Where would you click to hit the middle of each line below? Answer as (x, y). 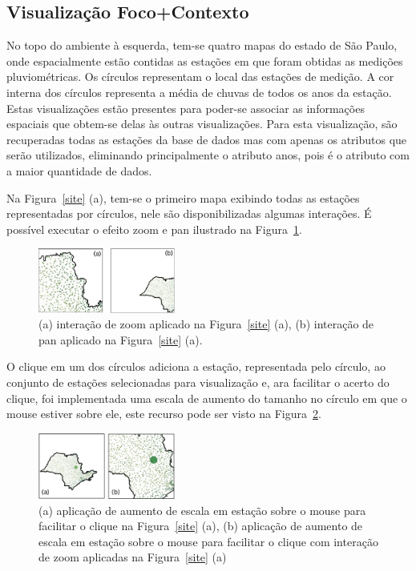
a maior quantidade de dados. (79, 170)
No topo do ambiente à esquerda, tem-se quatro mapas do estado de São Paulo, (202, 45)
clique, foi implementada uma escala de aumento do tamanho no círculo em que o (207, 398)
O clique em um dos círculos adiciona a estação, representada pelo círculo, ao (196, 366)
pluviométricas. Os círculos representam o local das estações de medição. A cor (200, 76)
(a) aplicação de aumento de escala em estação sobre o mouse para (202, 510)
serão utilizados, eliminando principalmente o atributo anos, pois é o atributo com (208, 155)
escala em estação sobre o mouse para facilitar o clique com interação (208, 541)
